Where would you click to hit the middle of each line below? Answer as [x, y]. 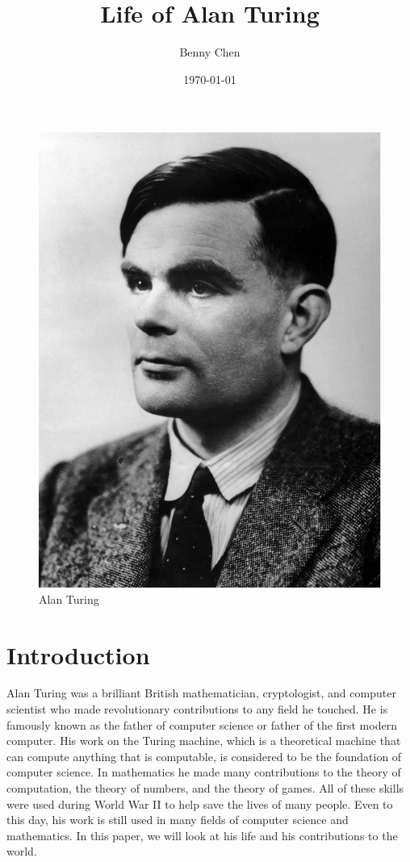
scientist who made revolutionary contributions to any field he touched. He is [197, 709]
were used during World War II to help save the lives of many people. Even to [200, 803]
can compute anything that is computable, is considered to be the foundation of [204, 756]
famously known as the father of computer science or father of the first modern [202, 724]
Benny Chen [210, 52]
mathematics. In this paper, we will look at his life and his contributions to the [202, 835]
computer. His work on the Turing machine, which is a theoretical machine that [204, 741]
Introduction [78, 654]
